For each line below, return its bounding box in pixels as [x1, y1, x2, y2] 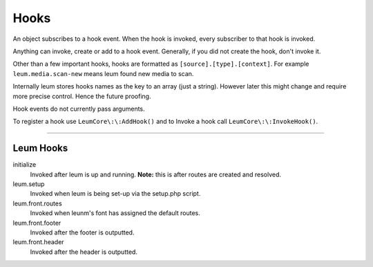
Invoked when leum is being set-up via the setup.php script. [30, 190, 201, 198]
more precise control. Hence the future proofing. [12, 92, 151, 100]
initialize [12, 160, 37, 169]
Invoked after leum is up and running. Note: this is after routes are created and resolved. [30, 170, 282, 178]
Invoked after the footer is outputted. [30, 228, 135, 237]
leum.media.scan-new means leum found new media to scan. [12, 69, 194, 77]
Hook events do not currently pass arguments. [12, 104, 145, 113]
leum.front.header [12, 238, 65, 246]
